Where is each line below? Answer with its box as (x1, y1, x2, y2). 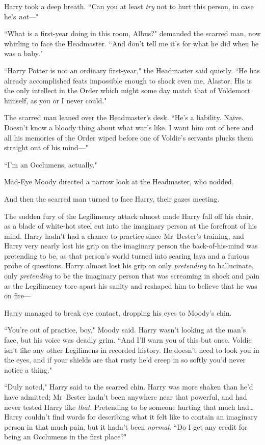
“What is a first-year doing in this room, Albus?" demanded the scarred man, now (4, 28, 261, 39)
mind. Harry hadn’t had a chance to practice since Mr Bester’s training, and (4, 230, 244, 241)
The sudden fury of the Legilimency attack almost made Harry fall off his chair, (4, 210, 253, 221)
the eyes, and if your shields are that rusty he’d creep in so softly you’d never (4, 354, 246, 365)
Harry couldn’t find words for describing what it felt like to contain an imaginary (4, 411, 258, 422)
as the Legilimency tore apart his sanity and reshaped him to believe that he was (4, 280, 257, 291)
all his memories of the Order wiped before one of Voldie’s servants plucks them (4, 132, 253, 143)
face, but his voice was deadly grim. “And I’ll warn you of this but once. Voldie (4, 335, 252, 345)
